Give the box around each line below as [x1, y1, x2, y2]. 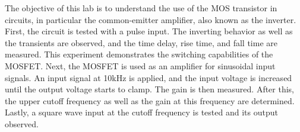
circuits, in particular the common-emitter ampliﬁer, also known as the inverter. [5, 13, 296, 25]
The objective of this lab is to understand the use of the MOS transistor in [5, 2, 277, 14]
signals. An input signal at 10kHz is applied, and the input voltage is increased [5, 71, 292, 83]
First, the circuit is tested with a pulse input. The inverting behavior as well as [5, 25, 293, 37]
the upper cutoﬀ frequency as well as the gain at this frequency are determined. [5, 94, 295, 107]
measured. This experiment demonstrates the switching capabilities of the [5, 48, 273, 60]
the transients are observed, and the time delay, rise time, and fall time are [5, 36, 277, 49]
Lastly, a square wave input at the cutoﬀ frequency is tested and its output [5, 106, 278, 118]
